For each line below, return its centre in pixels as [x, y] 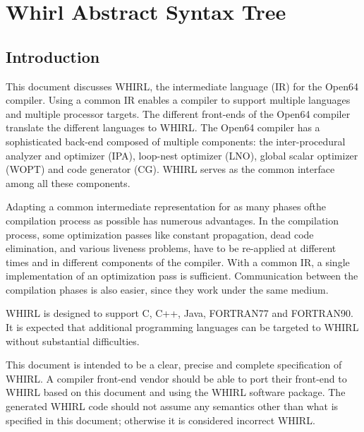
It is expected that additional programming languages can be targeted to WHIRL [182, 327]
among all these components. [68, 182]
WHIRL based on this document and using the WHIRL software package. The [176, 392]
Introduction [53, 56]
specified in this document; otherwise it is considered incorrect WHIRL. [160, 420]
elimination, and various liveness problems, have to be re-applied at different [171, 248]
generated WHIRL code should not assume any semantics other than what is [172, 406]
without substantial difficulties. [73, 341]
